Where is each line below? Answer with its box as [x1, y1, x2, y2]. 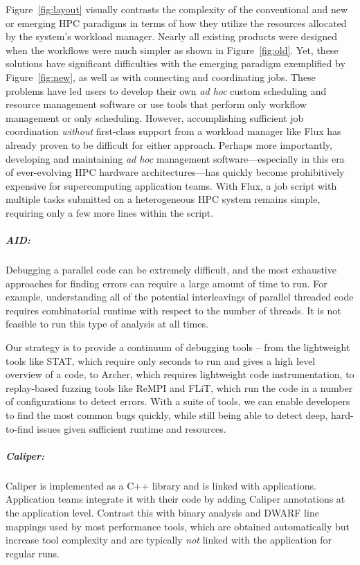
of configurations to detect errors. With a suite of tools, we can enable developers [6, 394, 350, 409]
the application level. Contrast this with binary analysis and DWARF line [6, 505, 319, 519]
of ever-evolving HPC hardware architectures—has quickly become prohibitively [6, 165, 345, 179]
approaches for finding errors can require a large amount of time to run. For [6, 276, 327, 290]
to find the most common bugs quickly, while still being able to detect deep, [6, 408, 328, 422]
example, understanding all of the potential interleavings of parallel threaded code [6, 289, 354, 304]
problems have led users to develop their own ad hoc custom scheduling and [6, 83, 327, 98]
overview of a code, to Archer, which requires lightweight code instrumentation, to [6, 367, 354, 382]
